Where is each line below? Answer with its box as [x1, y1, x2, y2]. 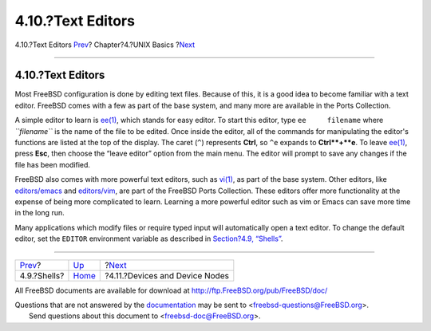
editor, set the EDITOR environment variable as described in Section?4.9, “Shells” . [14, 234, 283, 243]
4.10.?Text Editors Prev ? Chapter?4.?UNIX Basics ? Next [14, 40, 196, 49]
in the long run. [14, 208, 65, 218]
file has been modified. [14, 160, 91, 169]
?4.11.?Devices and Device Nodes [105, 270, 229, 281]
